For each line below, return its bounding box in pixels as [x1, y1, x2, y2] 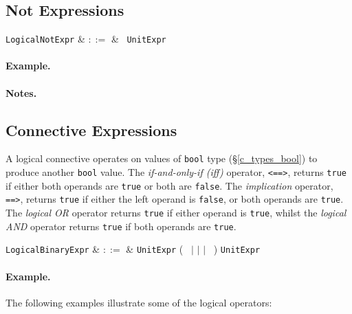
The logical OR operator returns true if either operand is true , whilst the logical [5, 205, 346, 220]
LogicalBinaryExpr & [5, 242, 100, 256]
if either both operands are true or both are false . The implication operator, [5, 178, 333, 192]
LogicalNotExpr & [5, 32, 85, 46]
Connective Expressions [5, 119, 177, 140]
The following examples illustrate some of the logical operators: [5, 295, 272, 309]
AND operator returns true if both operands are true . [5, 218, 236, 233]
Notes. [5, 85, 37, 100]
